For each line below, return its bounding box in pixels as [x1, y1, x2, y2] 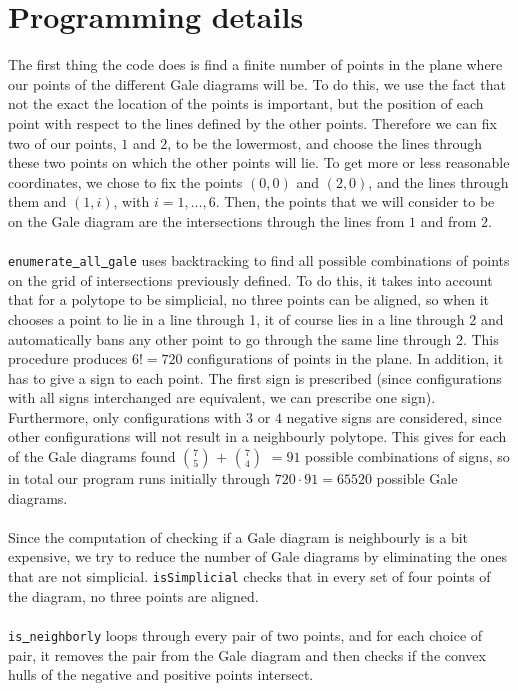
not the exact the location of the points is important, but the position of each [8, 93, 484, 114]
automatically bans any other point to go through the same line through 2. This [8, 328, 499, 349]
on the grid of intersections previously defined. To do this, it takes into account [8, 269, 493, 290]
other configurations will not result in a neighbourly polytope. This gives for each [8, 426, 507, 447]
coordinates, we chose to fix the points [8, 171, 243, 192]
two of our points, [8, 132, 117, 153]
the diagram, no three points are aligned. [8, 585, 259, 606]
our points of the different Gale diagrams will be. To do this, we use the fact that [8, 73, 506, 94]
